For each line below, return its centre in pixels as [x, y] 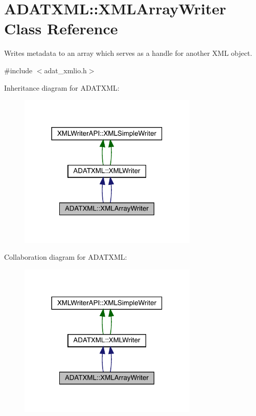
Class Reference [61, 28]
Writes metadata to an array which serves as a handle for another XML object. [128, 53]
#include [18, 70]
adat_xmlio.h [65, 70]
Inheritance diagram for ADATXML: [62, 87]
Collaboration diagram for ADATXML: [66, 257]
